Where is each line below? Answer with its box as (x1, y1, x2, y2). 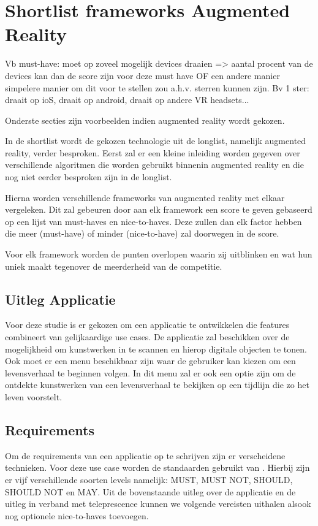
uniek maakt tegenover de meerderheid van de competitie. (5, 259, 222, 272)
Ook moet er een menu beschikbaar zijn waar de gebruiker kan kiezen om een (5, 354, 296, 367)
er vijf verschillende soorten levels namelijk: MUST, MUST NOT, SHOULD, (5, 473, 293, 486)
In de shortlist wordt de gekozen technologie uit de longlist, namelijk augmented (5, 134, 306, 147)
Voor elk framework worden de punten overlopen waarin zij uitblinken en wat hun (5, 248, 312, 261)
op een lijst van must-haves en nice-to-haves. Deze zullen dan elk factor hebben (5, 215, 302, 227)
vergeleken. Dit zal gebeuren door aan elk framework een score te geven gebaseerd (5, 203, 312, 216)
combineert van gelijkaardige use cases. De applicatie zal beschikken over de (5, 330, 290, 343)
